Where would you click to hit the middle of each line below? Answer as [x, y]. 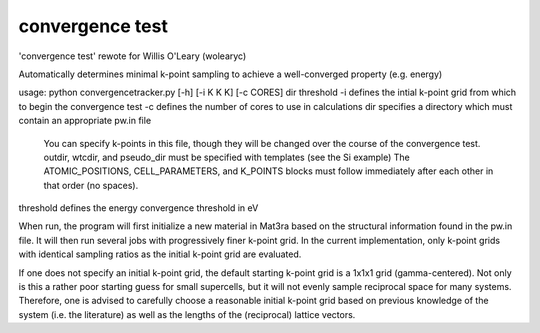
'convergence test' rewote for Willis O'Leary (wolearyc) [132, 56]
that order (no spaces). [91, 185]
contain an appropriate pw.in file [85, 121]
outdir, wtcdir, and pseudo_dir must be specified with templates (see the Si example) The [226, 157]
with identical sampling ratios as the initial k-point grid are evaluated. [160, 254]
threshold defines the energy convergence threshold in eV [138, 208]
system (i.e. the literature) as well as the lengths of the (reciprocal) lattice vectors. [187, 314]
